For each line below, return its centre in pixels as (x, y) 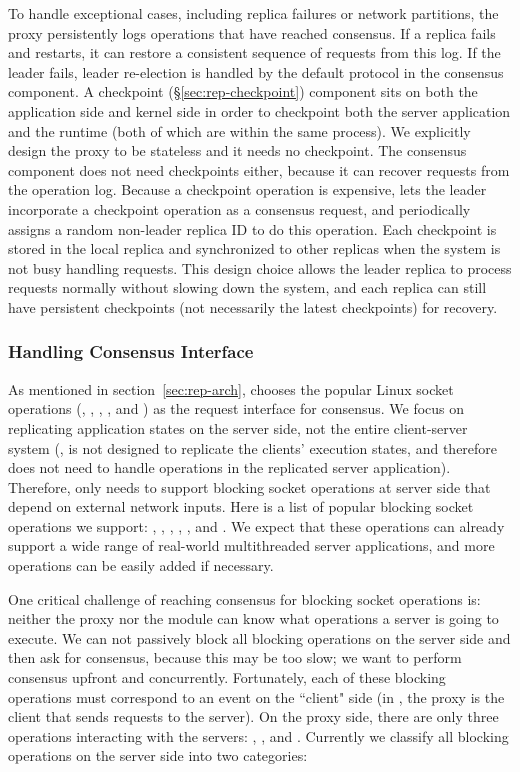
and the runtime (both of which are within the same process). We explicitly (239, 130)
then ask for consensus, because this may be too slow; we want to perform (235, 657)
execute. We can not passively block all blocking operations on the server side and (259, 637)
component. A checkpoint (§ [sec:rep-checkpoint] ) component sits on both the (243, 91)
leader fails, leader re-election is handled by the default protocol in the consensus (256, 71)
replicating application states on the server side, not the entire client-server (238, 427)
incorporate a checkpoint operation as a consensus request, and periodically (239, 208)
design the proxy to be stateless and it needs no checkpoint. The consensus (237, 150)
